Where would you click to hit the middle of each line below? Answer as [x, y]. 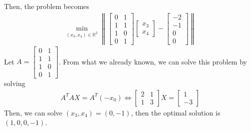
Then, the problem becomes [47, 6]
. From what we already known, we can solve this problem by [153, 61]
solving [15, 83]
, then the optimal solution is [176, 112]
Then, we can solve [33, 112]
